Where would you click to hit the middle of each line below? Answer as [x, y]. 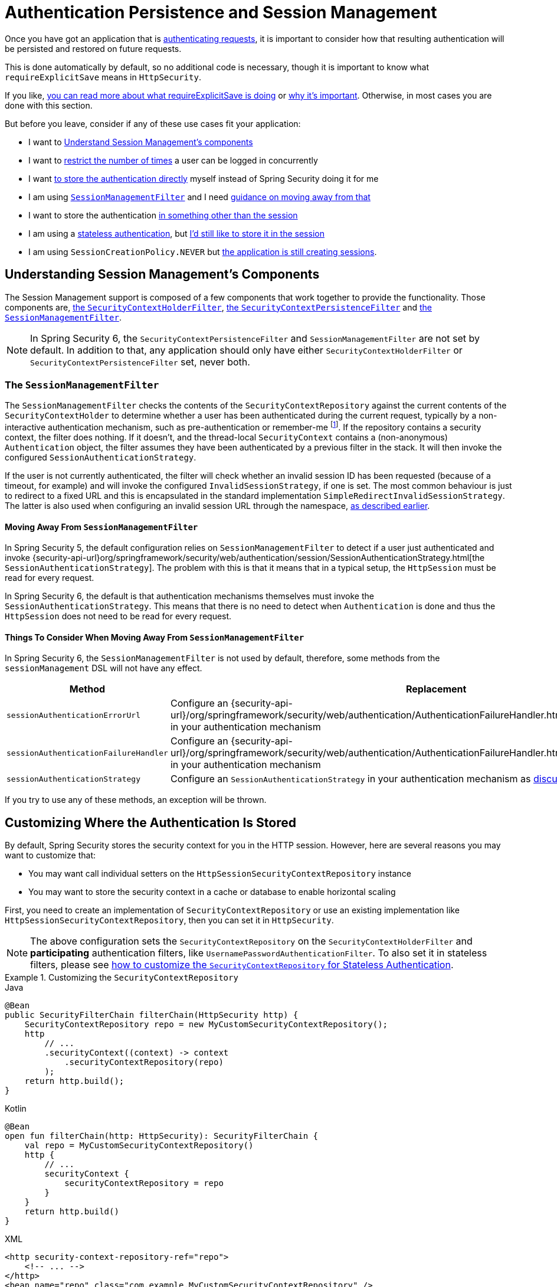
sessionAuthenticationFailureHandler [87, 753]
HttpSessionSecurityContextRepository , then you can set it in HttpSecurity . [169, 920]
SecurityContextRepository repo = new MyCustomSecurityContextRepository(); [206, 1025]
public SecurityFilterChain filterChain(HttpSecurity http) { [152, 1015]
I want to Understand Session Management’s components [141, 142]
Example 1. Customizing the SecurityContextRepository [122, 978]
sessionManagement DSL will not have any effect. [104, 668]
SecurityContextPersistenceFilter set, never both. [140, 362]
